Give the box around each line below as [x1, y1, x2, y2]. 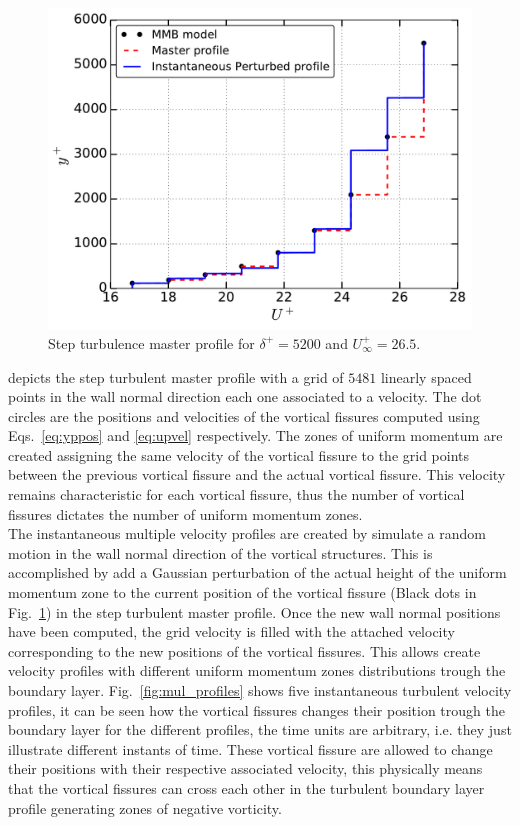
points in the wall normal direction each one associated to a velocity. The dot [8, 386, 482, 407]
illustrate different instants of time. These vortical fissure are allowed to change [8, 738, 493, 759]
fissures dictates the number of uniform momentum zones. [8, 503, 363, 524]
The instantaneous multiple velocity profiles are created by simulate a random [8, 523, 487, 544]
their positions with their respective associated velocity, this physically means [8, 758, 483, 779]
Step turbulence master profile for [48, 332, 255, 353]
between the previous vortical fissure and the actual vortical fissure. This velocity [8, 464, 506, 485]
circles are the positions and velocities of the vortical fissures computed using [8, 405, 480, 426]
